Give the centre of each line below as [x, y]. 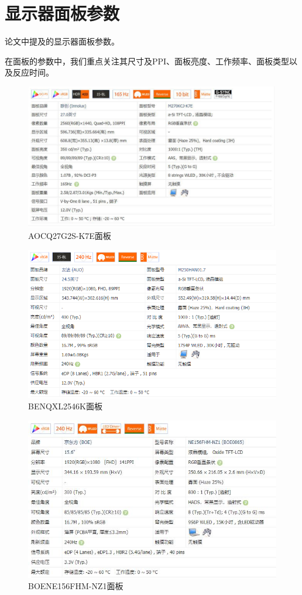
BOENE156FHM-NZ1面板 [76, 586]
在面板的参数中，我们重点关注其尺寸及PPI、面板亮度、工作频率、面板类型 [147, 61]
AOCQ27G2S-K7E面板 [70, 236]
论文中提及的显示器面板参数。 [62, 41]
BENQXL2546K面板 [65, 406]
